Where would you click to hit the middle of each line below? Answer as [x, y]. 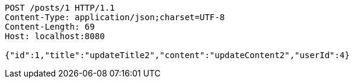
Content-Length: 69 [50, 27]
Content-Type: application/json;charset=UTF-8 [115, 17]
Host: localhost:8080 [55, 36]
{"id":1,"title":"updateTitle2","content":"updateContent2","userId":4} [177, 55]
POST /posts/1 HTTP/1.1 [60, 8]
